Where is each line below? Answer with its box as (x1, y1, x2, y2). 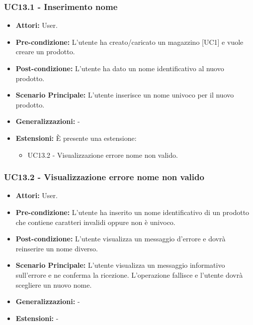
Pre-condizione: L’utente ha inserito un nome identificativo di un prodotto (15, 207, 250, 217)
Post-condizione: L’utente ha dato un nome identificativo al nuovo (15, 63, 224, 73)
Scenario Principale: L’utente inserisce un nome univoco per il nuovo (15, 90, 234, 100)
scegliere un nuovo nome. (15, 279, 92, 290)
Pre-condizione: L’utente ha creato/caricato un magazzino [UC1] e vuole (15, 36, 244, 47)
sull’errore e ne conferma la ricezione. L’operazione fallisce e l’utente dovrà (15, 269, 243, 280)
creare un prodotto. (15, 46, 75, 57)
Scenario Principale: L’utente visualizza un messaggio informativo (15, 260, 225, 270)
